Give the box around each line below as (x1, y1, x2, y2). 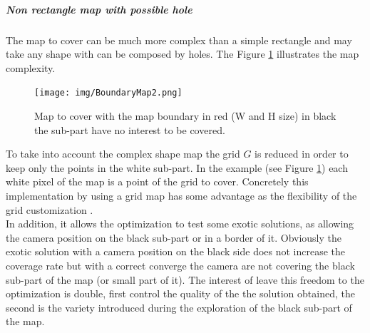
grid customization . (6, 202, 93, 217)
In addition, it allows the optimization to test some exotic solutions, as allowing (6, 216, 354, 231)
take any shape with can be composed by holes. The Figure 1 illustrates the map (6, 46, 359, 61)
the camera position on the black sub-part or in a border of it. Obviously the (6, 230, 342, 245)
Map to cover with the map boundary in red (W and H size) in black (34, 108, 336, 123)
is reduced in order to (255, 146, 349, 161)
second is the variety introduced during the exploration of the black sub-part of (6, 299, 352, 314)
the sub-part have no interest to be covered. (34, 122, 225, 137)
